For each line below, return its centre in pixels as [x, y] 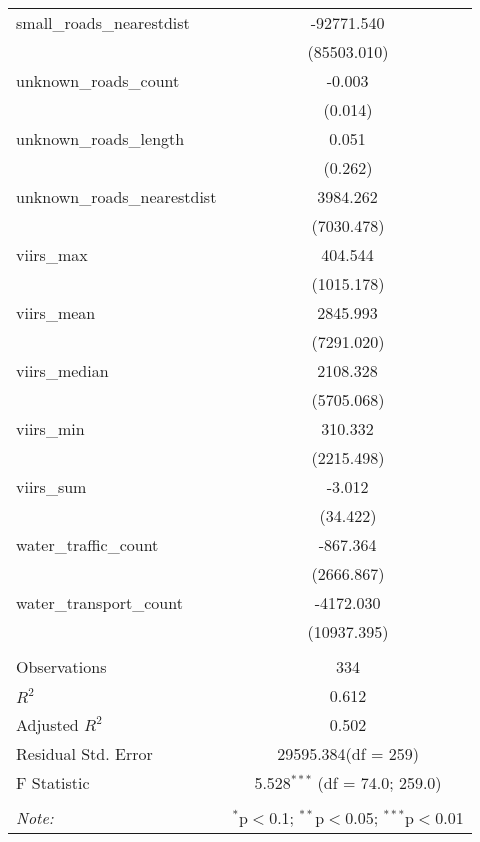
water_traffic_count [87, 544]
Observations [61, 666]
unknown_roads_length [100, 138]
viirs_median [62, 370]
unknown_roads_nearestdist [116, 196]
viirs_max [52, 254]
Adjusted [47, 724]
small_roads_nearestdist [103, 22]
